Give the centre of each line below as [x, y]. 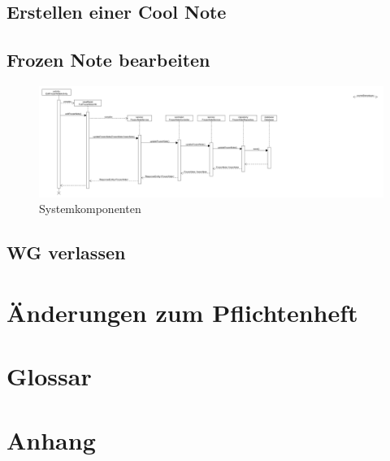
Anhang [51, 439]
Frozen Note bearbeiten [108, 60]
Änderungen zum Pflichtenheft [182, 312]
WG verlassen [66, 252]
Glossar [49, 376]
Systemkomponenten [90, 209]
